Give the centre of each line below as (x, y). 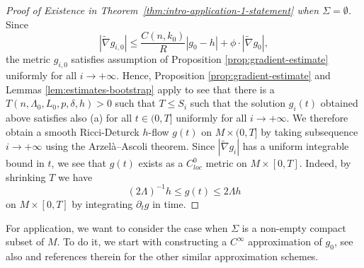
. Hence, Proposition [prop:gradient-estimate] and (223, 75)
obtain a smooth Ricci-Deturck (73, 131)
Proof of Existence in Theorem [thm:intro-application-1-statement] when (163, 10)
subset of (25, 241)
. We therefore (317, 118)
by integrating (102, 203)
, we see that (79, 163)
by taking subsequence (309, 131)
